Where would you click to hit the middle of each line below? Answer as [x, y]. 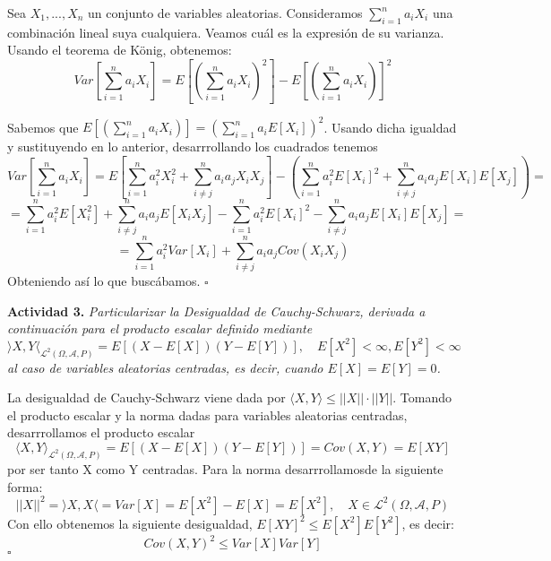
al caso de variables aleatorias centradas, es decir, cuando [165, 367]
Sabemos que [43, 127]
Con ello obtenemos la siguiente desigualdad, [130, 523]
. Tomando [422, 397]
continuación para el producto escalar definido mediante [160, 328]
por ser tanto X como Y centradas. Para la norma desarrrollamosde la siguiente [225, 468]
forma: [25, 486]
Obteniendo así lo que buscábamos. [104, 281]
